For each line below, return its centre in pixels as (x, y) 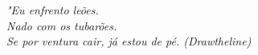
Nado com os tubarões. (62, 25)
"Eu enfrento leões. (53, 10)
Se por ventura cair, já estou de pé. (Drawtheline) (129, 41)
